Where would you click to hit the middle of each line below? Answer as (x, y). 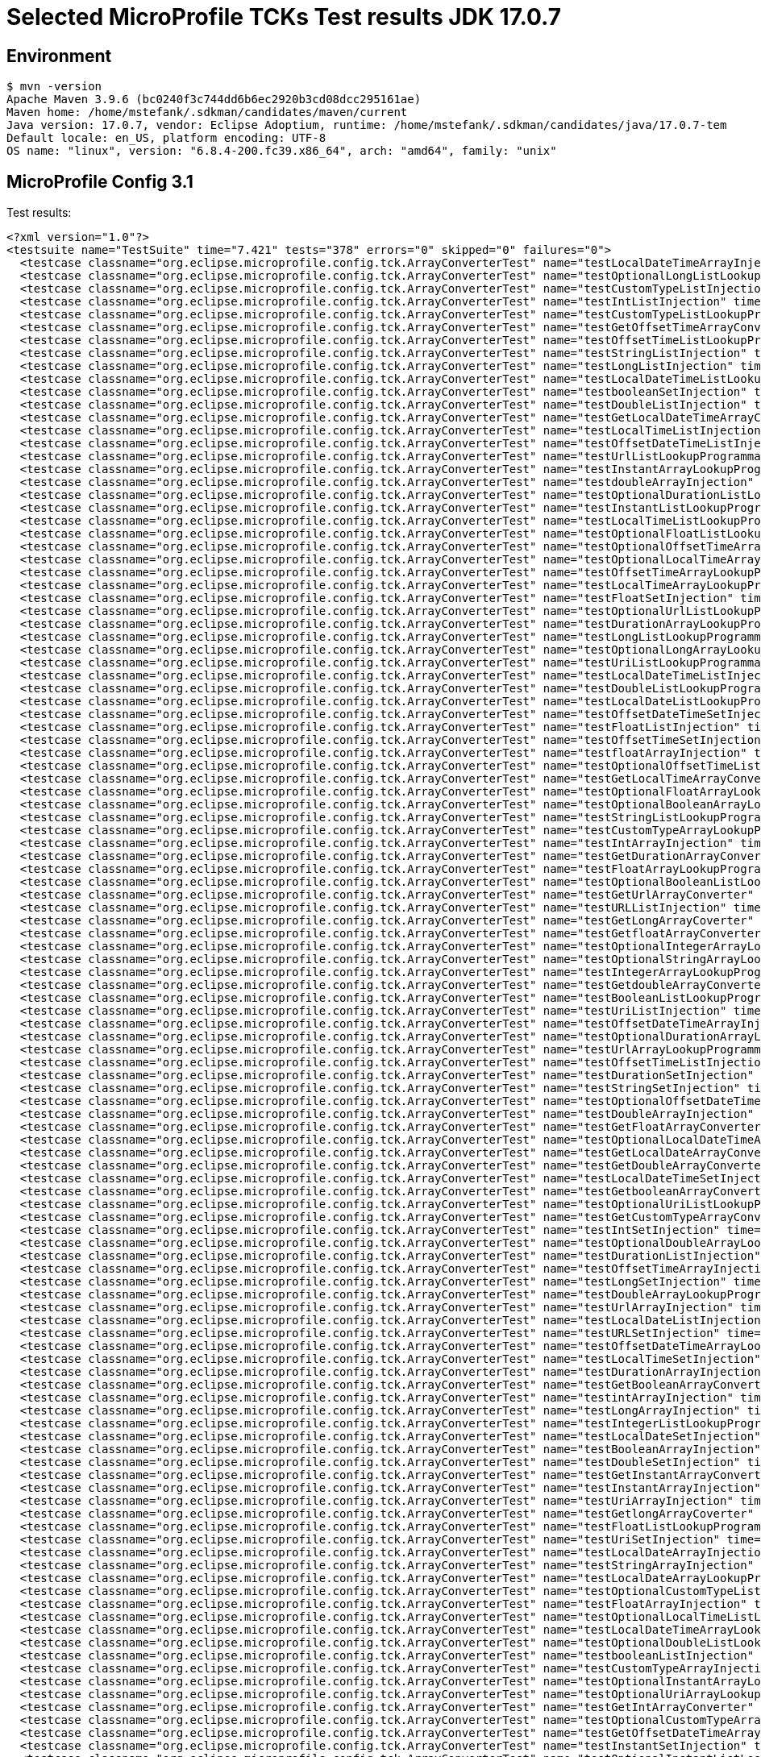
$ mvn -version (54, 87)
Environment (59, 56)
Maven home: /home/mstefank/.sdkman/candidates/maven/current (207, 112)
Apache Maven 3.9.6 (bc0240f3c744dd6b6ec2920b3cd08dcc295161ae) (214, 100)
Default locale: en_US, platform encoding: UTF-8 (166, 138)
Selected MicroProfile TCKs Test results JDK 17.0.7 (284, 17)
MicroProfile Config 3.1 (100, 181)
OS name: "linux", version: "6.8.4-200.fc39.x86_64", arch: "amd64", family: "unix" (282, 151)
